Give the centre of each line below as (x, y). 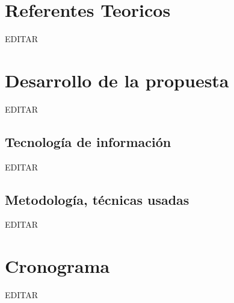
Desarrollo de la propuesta (117, 80)
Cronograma (57, 266)
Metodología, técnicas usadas (97, 199)
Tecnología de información (88, 141)
